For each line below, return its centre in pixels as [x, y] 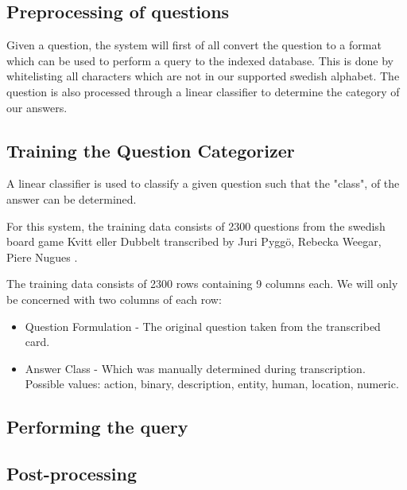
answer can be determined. [72, 198]
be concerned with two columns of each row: [114, 299]
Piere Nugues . [42, 257]
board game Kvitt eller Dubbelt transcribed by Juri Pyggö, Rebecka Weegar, [194, 241]
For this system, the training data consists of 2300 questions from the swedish [196, 226]
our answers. [37, 107]
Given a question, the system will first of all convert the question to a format [194, 45]
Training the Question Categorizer [151, 150]
